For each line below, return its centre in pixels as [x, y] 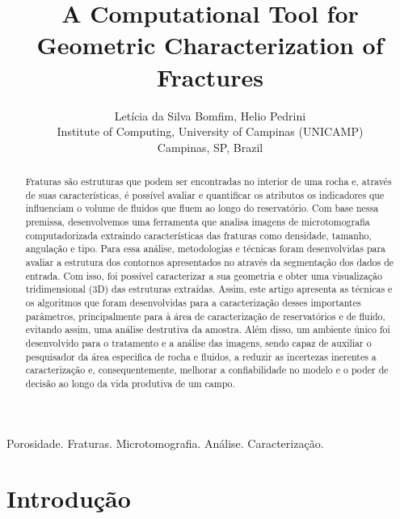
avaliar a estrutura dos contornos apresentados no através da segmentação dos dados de [210, 262]
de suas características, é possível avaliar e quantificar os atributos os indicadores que [205, 194]
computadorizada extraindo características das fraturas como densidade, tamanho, [198, 235]
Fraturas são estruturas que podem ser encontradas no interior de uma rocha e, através [208, 181]
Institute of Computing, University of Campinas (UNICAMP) [210, 131]
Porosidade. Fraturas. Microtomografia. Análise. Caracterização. [165, 443]
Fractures [210, 76]
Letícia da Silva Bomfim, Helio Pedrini [210, 115]
